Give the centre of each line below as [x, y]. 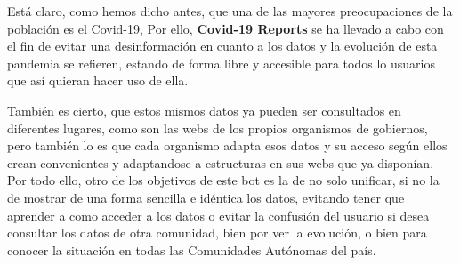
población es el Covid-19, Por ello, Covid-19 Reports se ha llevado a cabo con [226, 28]
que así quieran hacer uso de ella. [98, 80]
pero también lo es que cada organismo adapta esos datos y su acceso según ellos [227, 145]
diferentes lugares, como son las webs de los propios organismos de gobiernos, [218, 128]
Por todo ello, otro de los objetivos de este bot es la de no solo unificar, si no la [223, 180]
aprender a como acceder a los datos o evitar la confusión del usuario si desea [218, 215]
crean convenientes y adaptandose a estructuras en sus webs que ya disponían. [221, 162]
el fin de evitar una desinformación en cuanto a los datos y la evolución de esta [222, 46]
